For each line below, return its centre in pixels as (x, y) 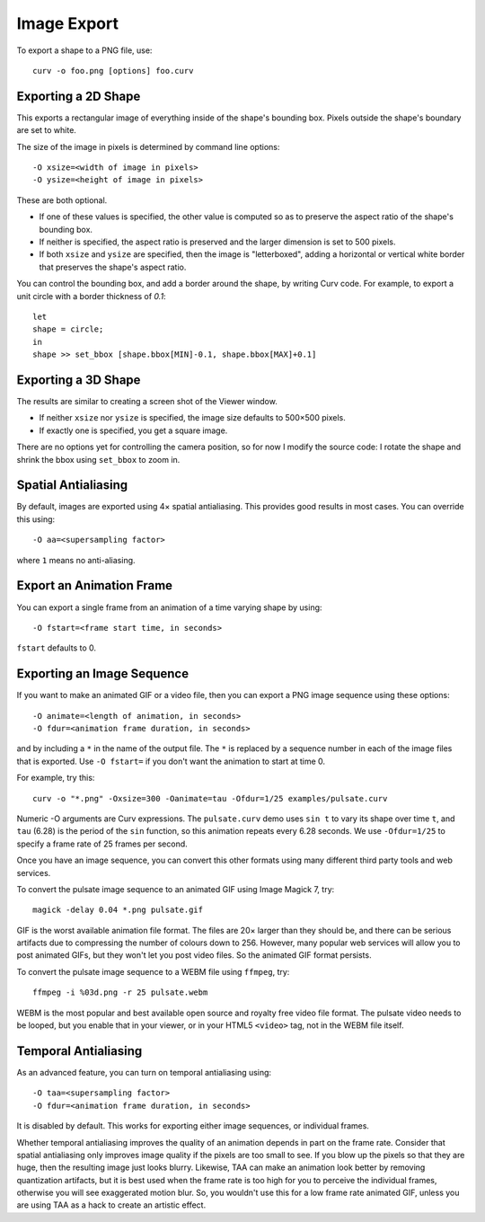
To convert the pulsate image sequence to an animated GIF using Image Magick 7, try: (176, 889)
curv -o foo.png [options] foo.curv (113, 71)
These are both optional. (62, 200)
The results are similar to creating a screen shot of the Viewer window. (147, 401)
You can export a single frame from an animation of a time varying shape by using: (169, 607)
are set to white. (46, 130)
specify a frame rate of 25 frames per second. (102, 844)
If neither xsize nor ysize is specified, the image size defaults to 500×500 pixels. (192, 418)
